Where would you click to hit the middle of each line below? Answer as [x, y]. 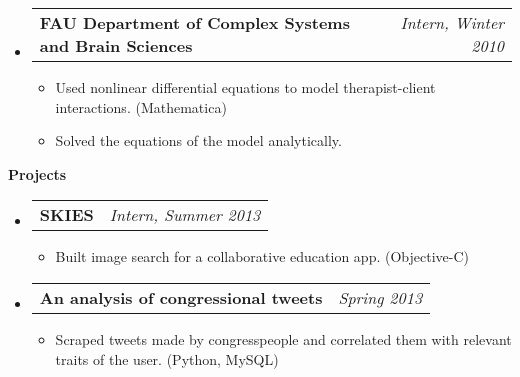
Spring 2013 [380, 297]
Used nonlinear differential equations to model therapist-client [245, 87]
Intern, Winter [452, 22]
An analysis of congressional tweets [181, 297]
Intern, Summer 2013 [185, 215]
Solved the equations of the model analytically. [198, 140]
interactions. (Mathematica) [141, 106]
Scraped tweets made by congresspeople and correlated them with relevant [283, 338]
